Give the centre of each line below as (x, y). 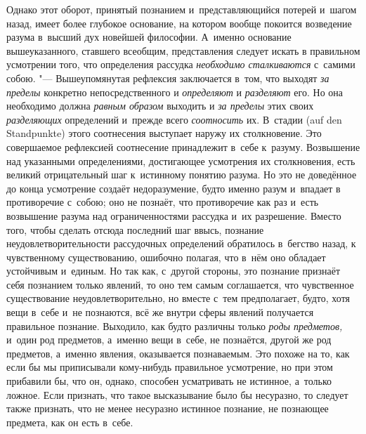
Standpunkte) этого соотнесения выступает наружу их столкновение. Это (164, 133)
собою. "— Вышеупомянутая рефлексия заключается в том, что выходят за (168, 78)
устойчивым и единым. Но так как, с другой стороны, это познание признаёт (174, 271)
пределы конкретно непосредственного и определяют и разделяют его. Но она (175, 92)
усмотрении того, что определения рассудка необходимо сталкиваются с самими (181, 64)
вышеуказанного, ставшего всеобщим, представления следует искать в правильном (183, 50)
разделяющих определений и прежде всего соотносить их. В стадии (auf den (174, 119)
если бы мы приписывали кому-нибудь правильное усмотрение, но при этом (170, 367)
